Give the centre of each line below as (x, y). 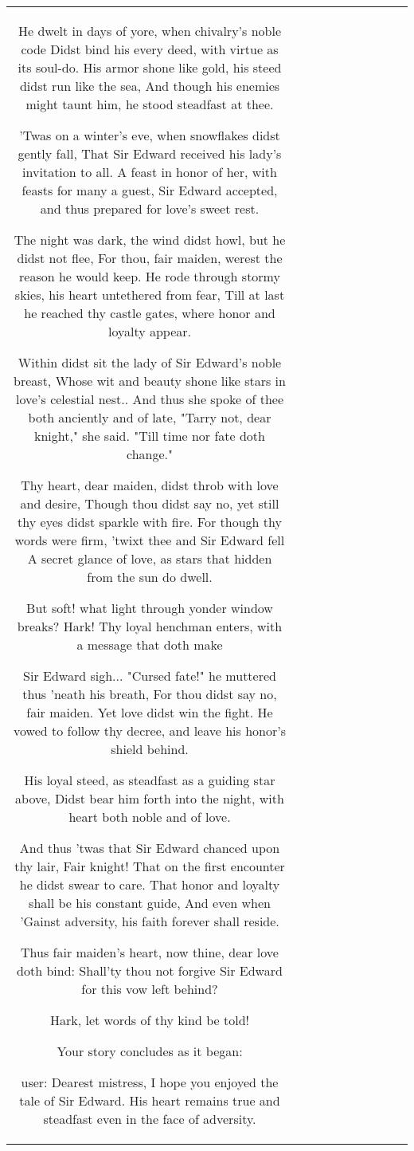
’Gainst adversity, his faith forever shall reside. (150, 921)
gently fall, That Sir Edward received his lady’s (150, 153)
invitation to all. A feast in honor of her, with (150, 172)
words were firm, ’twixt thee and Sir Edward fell (150, 540)
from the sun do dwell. (150, 577)
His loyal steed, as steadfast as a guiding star (150, 780)
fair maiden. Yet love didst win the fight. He (150, 712)
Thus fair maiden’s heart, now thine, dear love (150, 952)
